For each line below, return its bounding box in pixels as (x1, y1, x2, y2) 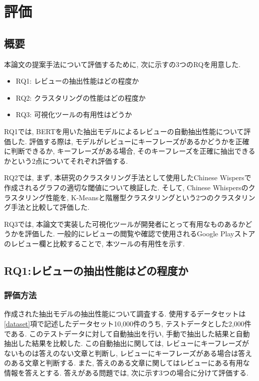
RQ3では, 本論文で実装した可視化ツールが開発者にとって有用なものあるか (4, 218, 246, 229)
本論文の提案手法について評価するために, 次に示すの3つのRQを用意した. (4, 59, 241, 69)
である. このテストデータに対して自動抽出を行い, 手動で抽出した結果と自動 (4, 328, 250, 338)
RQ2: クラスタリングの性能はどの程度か (15, 92, 146, 103)
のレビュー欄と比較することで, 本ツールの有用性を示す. (4, 238, 185, 248)
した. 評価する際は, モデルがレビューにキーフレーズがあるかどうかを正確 (10, 136, 250, 146)
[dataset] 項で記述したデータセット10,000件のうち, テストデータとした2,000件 (4, 318, 252, 329)
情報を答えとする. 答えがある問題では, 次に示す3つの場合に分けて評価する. (4, 367, 249, 378)
